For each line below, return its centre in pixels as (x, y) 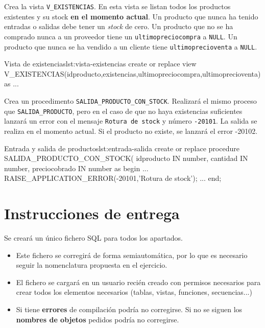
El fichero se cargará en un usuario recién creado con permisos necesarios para (138, 282)
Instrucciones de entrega (92, 213)
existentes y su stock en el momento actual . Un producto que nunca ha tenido (131, 16)
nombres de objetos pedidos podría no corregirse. (98, 319)
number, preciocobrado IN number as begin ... (76, 168)
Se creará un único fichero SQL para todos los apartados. (93, 238)
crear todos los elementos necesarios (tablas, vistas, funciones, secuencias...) (134, 292)
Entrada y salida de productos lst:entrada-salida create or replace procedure (122, 148)
